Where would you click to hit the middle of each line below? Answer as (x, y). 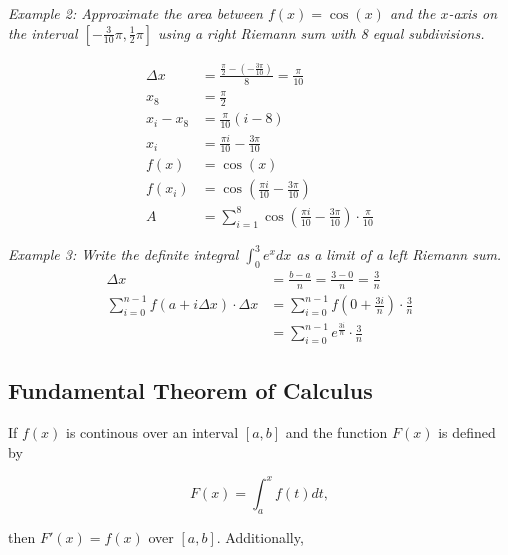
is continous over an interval (152, 432)
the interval (43, 32)
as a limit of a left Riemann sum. (399, 254)
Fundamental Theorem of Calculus (190, 390)
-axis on (473, 13)
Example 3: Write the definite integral (123, 254)
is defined (467, 432)
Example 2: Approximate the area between (135, 13)
